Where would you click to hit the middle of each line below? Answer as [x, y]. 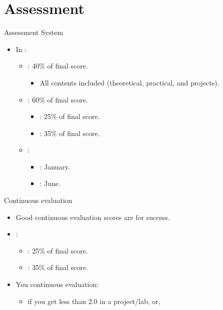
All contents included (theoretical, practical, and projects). [129, 82]
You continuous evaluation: [57, 284]
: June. [50, 183]
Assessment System [34, 32]
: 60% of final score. [58, 99]
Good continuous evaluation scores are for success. [93, 217]
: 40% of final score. [58, 66]
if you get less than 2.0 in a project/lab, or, [94, 301]
